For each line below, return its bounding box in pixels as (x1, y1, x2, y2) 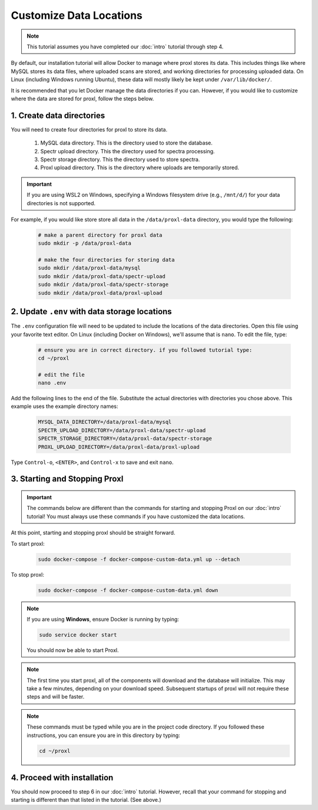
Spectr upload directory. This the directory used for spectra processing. (40, 147, 215, 154)
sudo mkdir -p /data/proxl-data (38, 240, 132, 247)
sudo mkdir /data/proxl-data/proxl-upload (38, 289, 163, 296)
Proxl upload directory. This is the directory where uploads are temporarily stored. (40, 164, 240, 171)
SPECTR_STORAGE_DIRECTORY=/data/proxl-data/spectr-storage (38, 435, 212, 442)
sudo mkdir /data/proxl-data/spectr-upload (38, 273, 166, 279)
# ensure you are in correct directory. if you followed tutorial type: (38, 347, 253, 353)
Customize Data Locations (11, 9, 143, 22)
